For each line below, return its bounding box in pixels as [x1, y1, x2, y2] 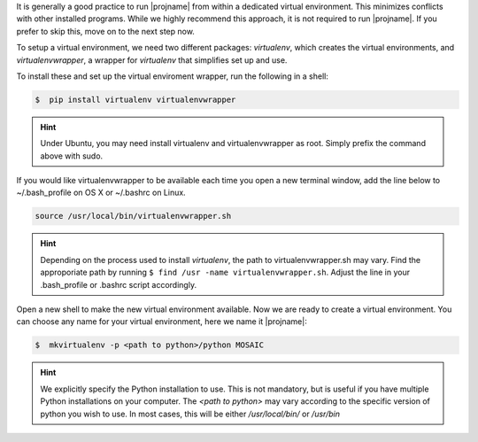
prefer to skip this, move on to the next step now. [16, 26, 195, 36]
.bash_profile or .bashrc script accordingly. [40, 279, 197, 290]
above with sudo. [40, 151, 104, 161]
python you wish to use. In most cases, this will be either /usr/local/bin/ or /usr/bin [40, 408, 341, 419]
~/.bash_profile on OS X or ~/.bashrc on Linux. [16, 187, 186, 198]
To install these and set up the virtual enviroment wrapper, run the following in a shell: [16, 71, 329, 81]
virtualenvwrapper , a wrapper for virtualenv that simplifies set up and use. [16, 54, 288, 66]
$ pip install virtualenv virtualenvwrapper [35, 94, 236, 105]
